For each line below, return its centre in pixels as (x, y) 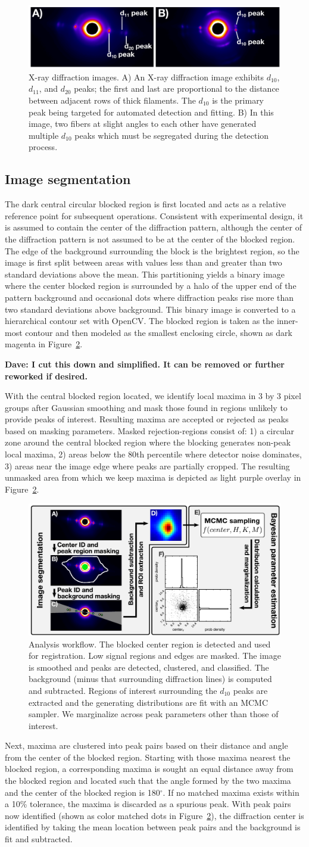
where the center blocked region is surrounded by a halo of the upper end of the (151, 286)
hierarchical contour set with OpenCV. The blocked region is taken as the (140, 321)
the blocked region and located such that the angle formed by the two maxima (148, 781)
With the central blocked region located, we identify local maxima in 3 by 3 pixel (153, 396)
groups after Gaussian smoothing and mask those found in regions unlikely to (146, 407)
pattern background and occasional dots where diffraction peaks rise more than (149, 297)
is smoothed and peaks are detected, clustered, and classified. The (149, 667)
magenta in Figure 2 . (44, 344)
